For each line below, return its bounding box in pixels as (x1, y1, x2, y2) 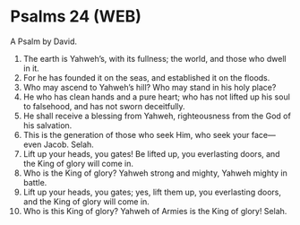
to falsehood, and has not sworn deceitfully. (22, 100, 186, 111)
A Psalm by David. (10, 36, 78, 47)
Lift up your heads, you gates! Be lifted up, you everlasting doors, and (22, 148, 280, 159)
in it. (22, 63, 39, 74)
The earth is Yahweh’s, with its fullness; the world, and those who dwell (22, 53, 287, 64)
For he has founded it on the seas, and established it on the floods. (22, 72, 270, 82)
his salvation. (22, 119, 73, 131)
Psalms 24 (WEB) (10, 6, 141, 27)
